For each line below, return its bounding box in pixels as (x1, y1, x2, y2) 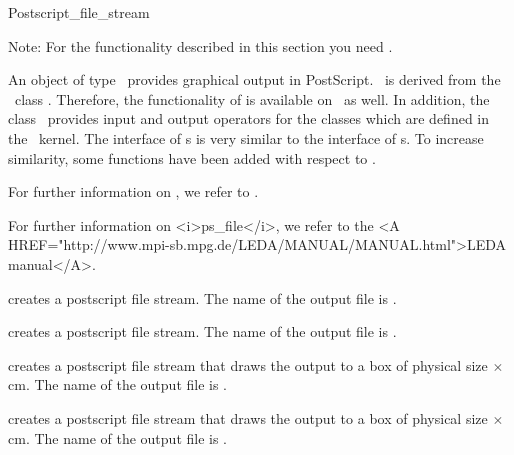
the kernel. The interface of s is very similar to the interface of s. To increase (8, 127, 484, 148)
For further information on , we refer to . (8, 181, 259, 202)
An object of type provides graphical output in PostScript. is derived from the (8, 69, 501, 90)
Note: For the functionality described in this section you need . (8, 35, 393, 56)
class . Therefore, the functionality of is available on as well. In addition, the (14, 88, 490, 109)
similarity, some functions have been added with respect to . (8, 147, 376, 168)
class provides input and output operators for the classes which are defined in (8, 108, 490, 129)
